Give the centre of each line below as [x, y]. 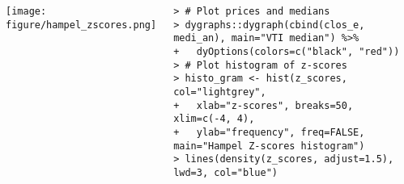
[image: [26, 11]
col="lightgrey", [220, 92]
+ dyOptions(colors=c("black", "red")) [287, 51]
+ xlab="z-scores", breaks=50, [264, 105]
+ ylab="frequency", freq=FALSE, [269, 132]
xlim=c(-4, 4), [214, 119]
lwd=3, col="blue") [225, 172]
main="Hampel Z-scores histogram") [269, 146]
